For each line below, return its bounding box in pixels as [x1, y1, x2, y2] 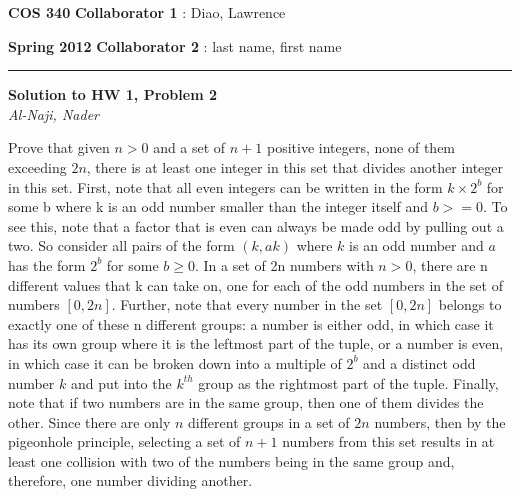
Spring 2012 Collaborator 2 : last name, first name [8, 35, 342, 56]
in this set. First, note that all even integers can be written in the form [8, 176, 443, 197]
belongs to [438, 294, 502, 315]
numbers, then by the [374, 411, 506, 432]
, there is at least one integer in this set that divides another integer [86, 156, 504, 177]
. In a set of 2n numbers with [194, 254, 374, 275]
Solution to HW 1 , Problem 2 [8, 84, 217, 105]
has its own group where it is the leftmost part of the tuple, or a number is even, [8, 333, 504, 354]
